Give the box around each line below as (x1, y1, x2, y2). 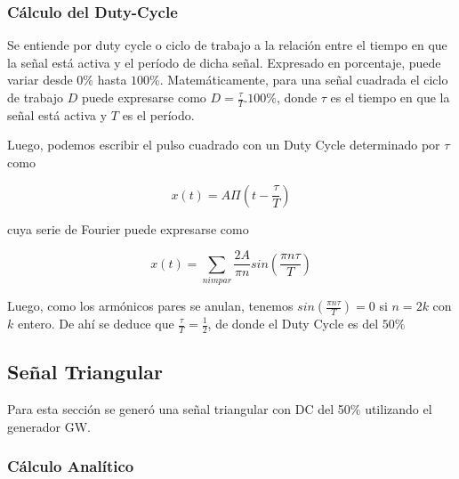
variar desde (7, 70, 73, 89)
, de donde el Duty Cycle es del (207, 314, 379, 332)
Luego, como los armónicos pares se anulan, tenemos (7, 296, 294, 314)
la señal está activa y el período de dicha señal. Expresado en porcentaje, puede (7, 53, 441, 71)
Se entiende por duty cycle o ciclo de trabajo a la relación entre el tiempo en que (7, 36, 447, 54)
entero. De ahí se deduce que (17, 314, 174, 332)
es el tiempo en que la (330, 88, 450, 106)
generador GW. (7, 417, 91, 435)
